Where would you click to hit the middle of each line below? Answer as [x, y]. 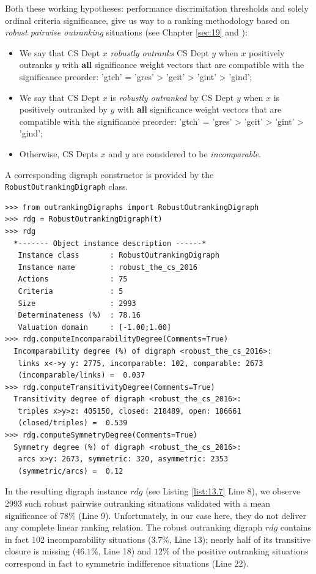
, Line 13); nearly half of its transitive [240, 539]
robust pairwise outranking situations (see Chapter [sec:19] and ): [126, 32]
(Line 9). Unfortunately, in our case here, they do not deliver [192, 515]
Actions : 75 [73, 279]
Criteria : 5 [71, 291]
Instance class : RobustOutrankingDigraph [119, 255]
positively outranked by [63, 109]
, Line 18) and [125, 551]
